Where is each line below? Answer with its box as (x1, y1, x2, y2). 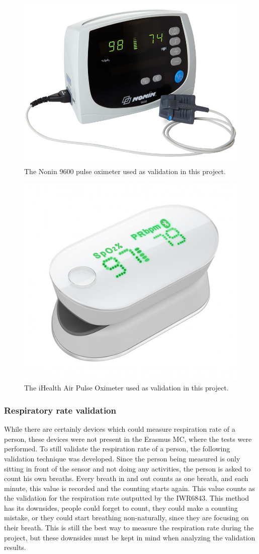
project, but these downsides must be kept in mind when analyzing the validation (4, 532, 255, 542)
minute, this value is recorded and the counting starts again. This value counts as (4, 483, 255, 493)
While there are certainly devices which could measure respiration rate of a (4, 424, 235, 434)
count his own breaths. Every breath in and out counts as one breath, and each (4, 473, 248, 484)
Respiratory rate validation (4, 404, 116, 416)
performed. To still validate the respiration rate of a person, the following (4, 443, 230, 454)
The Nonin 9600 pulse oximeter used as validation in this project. (24, 166, 226, 176)
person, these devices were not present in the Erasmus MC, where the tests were (4, 433, 252, 444)
